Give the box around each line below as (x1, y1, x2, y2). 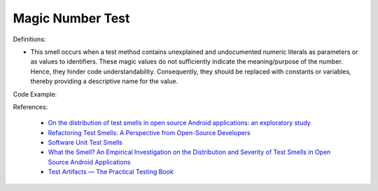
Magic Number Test (13, 10, 130, 26)
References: (13, 102, 48, 111)
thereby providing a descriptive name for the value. (30, 77, 178, 85)
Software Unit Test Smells (48, 139, 122, 147)
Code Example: (13, 90, 57, 98)
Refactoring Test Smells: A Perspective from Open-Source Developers (48, 128, 251, 136)
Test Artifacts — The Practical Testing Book (48, 168, 174, 176)
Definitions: (13, 35, 46, 43)
